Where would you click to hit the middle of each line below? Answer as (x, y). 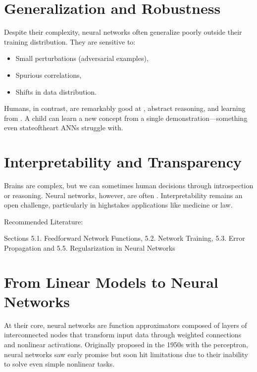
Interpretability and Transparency (123, 162)
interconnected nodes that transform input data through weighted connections (123, 335)
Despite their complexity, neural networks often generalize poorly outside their (123, 32)
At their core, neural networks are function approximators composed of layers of (126, 325)
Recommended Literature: (44, 221)
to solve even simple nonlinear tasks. (59, 364)
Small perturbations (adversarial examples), (82, 58)
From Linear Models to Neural (111, 282)
